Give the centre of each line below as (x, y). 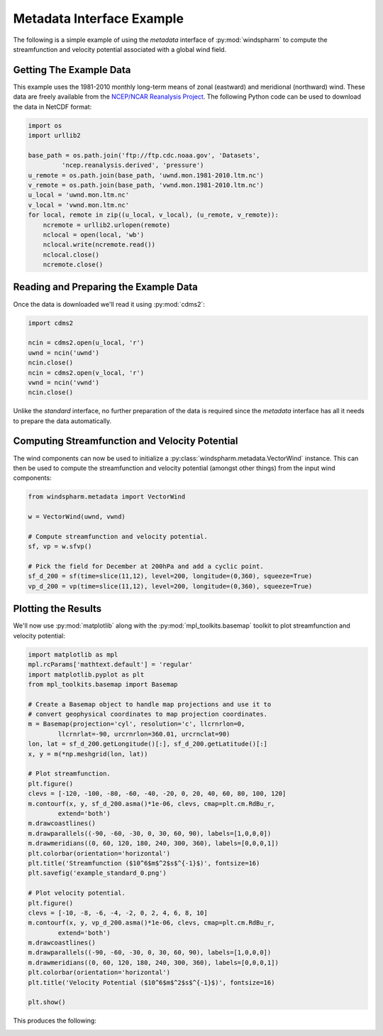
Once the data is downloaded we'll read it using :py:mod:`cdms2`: (109, 304)
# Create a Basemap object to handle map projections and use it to (150, 704)
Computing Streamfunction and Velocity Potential (126, 441)
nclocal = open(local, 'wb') (94, 235)
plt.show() (47, 1002)
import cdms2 (51, 323)
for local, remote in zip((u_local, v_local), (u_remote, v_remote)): (154, 215)
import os (45, 125)
